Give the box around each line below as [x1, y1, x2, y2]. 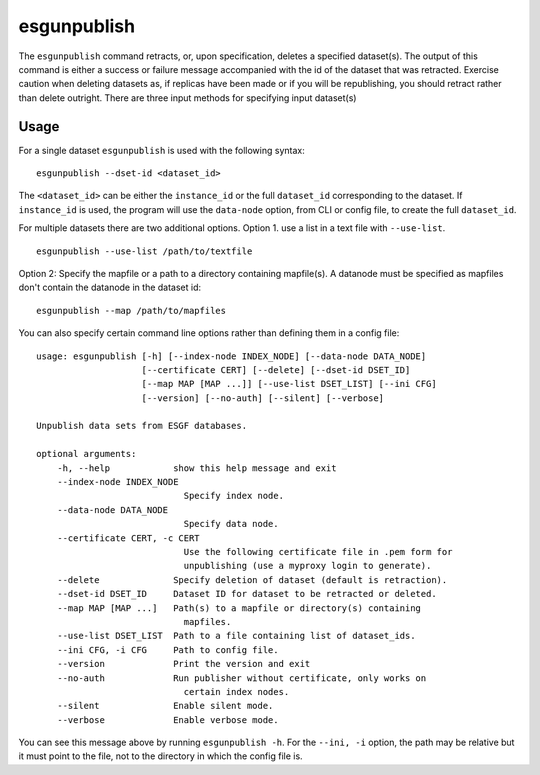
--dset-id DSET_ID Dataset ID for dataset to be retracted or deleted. [56, 588, 437, 600]
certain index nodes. [183, 686, 290, 697]
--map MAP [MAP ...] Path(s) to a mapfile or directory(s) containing [56, 602, 422, 614]
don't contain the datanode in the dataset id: [18, 281, 202, 294]
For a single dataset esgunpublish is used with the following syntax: [18, 144, 305, 156]
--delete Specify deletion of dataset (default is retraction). [56, 574, 448, 585]
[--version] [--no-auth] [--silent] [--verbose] [141, 392, 385, 404]
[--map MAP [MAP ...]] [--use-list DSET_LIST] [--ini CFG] [141, 378, 437, 390]
